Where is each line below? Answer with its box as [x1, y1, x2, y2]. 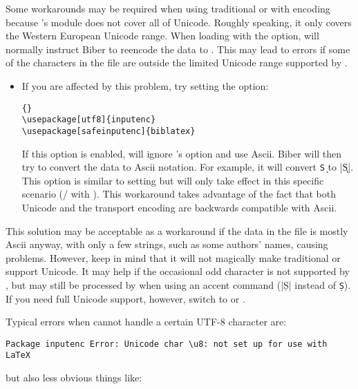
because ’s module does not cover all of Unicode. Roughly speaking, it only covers [6, 15, 352, 29]
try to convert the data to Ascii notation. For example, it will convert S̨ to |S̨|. [21, 160, 354, 174]
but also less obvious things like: [6, 370, 142, 385]
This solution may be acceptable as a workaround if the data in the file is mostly [6, 223, 348, 238]
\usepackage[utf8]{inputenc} [21, 115, 156, 125]
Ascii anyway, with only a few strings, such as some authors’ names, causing [6, 237, 328, 252]
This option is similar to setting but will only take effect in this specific [21, 173, 324, 187]
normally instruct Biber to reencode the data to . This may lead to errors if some [6, 41, 350, 56]
